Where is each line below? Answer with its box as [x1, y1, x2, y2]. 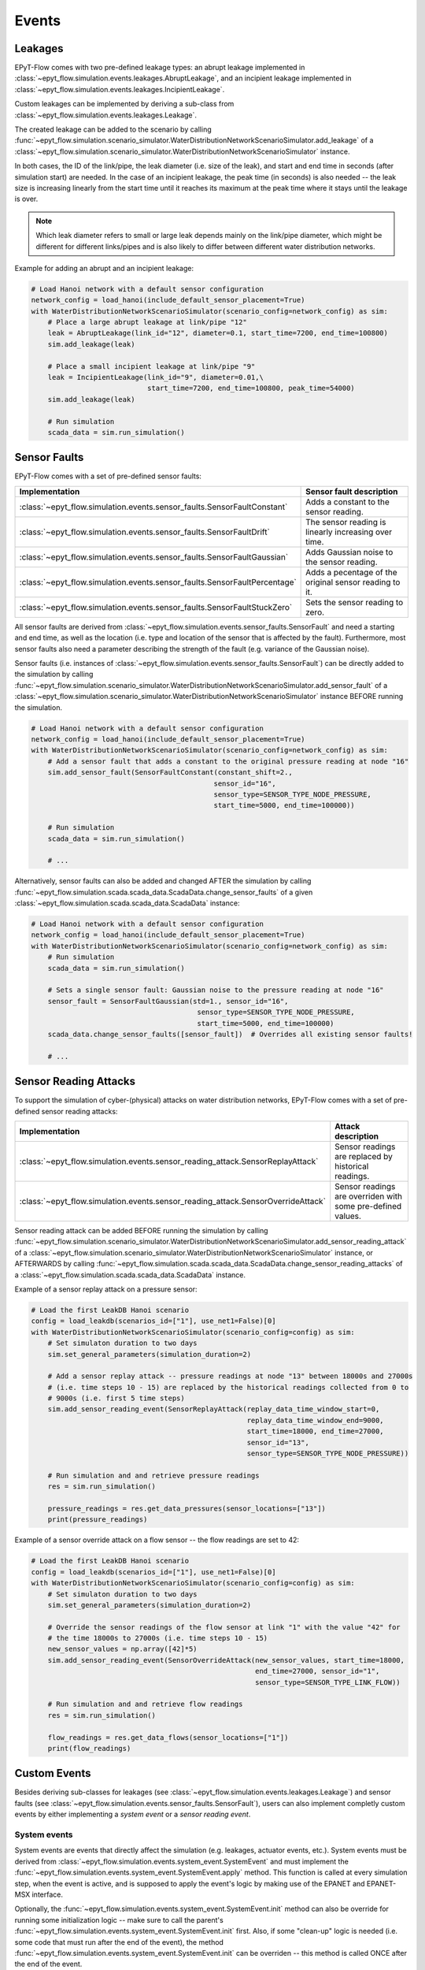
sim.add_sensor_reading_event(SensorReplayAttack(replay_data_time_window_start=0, [47, 1405, 380, 1414]
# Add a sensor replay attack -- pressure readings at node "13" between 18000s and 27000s [47, 1372, 413, 1381]
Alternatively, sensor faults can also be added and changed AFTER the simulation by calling [14, 876, 312, 886]
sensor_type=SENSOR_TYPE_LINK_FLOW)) [254, 1678, 401, 1686]
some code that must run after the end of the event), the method [14, 1937, 224, 1946]
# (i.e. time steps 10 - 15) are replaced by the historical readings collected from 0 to [47, 1383, 409, 1392]
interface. [31, 1890, 63, 1899]
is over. [14, 194, 39, 204]
